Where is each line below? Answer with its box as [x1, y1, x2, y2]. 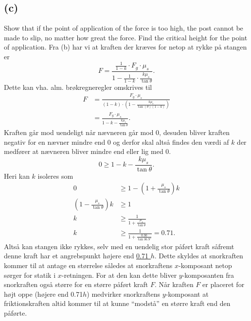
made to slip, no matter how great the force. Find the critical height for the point [4, 32, 248, 42]
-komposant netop [179, 260, 232, 270]
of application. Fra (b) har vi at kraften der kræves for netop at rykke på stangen [4, 42, 247, 52]
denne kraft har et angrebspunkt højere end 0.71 [4, 251, 149, 261]
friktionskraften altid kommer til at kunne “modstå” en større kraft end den [4, 298, 231, 308]
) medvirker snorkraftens [87, 288, 161, 299]
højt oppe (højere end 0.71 [4, 288, 83, 299]
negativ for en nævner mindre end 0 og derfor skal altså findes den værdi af [4, 136, 229, 147]
